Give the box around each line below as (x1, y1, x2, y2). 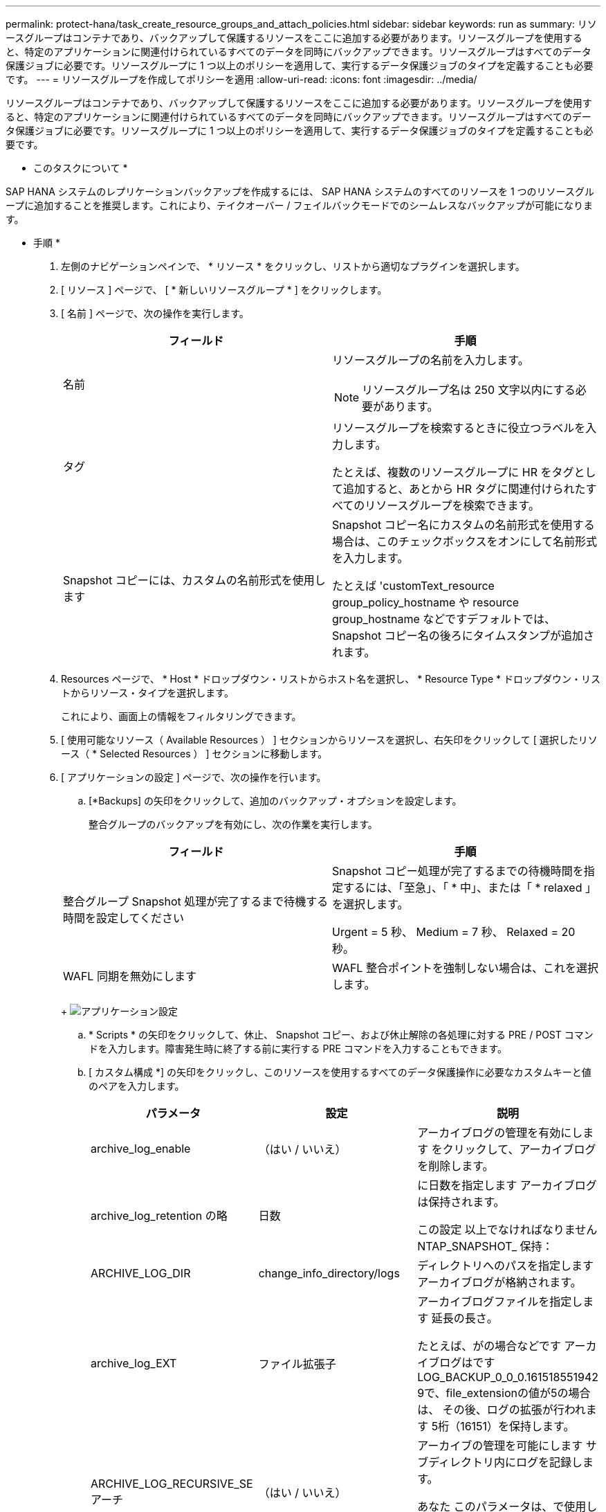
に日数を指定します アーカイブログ (417, 1178, 597, 1192)
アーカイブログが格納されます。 (417, 1275, 582, 1289)
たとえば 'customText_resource (332, 579, 495, 593)
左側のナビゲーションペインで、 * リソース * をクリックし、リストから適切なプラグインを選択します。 (61, 260, 525, 272)
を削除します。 (417, 1159, 494, 1173)
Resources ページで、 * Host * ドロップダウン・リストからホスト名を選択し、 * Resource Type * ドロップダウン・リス (61, 673, 600, 685)
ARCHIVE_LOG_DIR (91, 1266, 191, 1280)
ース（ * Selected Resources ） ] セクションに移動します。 (61, 748, 328, 759)
